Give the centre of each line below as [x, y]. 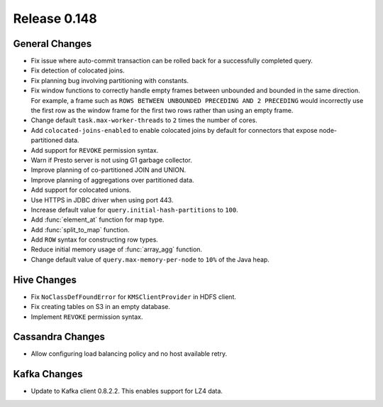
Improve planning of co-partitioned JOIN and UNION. [109, 170]
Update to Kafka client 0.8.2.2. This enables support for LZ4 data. [127, 391]
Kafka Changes [48, 374]
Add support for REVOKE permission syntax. [95, 150]
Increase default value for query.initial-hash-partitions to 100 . [134, 210]
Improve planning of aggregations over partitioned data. [112, 180]
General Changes [52, 44]
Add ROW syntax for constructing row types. [95, 240]
